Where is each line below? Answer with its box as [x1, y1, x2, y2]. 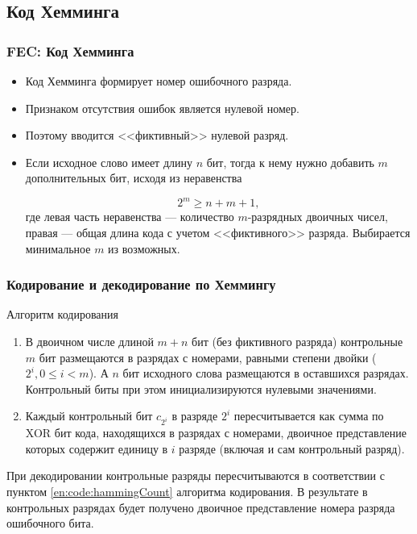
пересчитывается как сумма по [233, 407, 384, 424]
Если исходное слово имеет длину [25, 153, 192, 170]
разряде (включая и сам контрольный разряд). [179, 440, 405, 457]
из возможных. [108, 240, 180, 257]
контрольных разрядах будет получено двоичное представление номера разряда [6, 499, 395, 515]
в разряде [171, 407, 218, 424]
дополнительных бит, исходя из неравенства [25, 169, 242, 186]
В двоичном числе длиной [25, 333, 154, 350]
